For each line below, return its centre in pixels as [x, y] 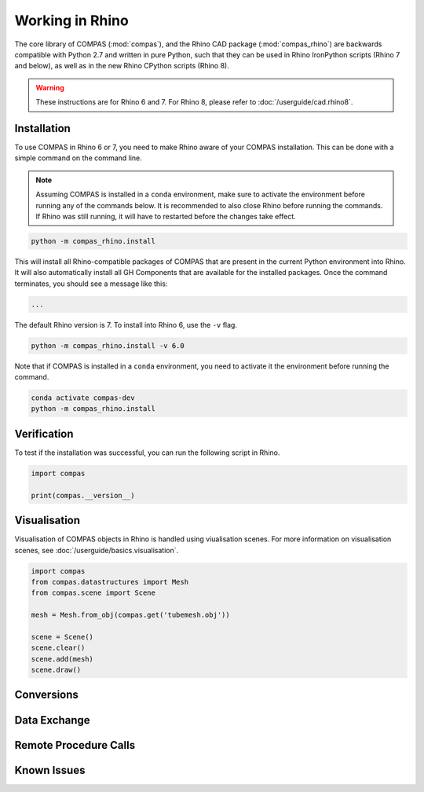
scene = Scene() [62, 637]
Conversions [46, 695]
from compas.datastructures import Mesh [110, 582]
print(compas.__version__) [83, 495]
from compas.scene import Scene [93, 593]
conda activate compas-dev [83, 398]
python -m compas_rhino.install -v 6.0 [108, 345]
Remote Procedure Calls [75, 745]
